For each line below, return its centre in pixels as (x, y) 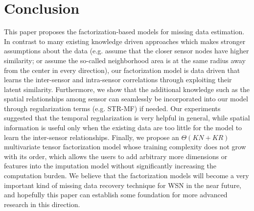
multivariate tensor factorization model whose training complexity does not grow (125, 147)
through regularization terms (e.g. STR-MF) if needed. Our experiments (112, 108)
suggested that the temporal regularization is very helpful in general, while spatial (127, 118)
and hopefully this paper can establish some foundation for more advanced (116, 195)
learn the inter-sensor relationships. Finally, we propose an (92, 137)
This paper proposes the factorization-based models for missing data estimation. (124, 32)
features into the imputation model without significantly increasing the (110, 166)
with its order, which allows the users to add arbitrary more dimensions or (116, 156)
